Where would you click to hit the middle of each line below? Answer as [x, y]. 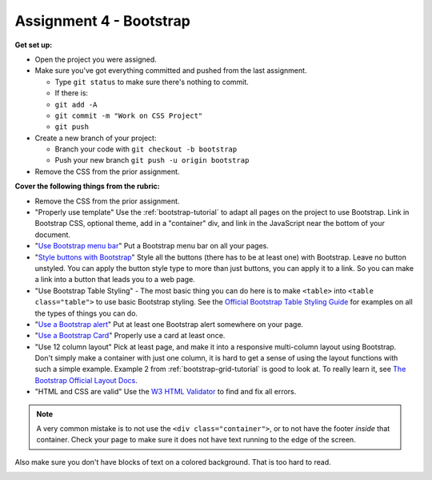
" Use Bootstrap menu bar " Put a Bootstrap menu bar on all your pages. [152, 246]
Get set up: [34, 45]
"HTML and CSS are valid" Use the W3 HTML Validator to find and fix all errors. [166, 392]
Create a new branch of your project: [96, 138]
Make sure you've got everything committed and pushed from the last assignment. [171, 71]
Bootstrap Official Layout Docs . [86, 380]
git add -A [76, 105]
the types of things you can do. [86, 313]
